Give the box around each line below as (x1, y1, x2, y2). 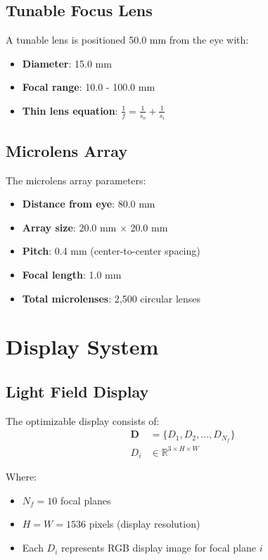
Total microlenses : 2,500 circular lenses (22, 291, 201, 305)
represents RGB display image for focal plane (61, 540, 256, 555)
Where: (6, 469, 37, 484)
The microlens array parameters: (6, 172, 146, 187)
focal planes (60, 492, 111, 507)
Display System (6, 332, 159, 361)
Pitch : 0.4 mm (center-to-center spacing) (22, 243, 200, 258)
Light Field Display (6, 380, 149, 402)
